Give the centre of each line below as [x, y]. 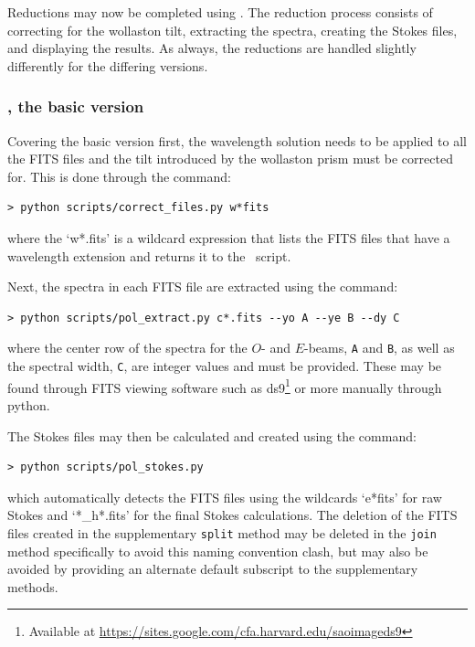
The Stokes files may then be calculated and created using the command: [212, 435]
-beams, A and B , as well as [380, 348]
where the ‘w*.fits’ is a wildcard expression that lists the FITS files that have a [229, 237]
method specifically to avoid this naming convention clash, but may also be [218, 551]
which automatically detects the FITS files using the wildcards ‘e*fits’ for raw [225, 497]
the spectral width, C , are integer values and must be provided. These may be [225, 366]
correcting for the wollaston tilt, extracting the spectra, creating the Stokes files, [232, 30]
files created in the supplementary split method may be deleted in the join [222, 532]
